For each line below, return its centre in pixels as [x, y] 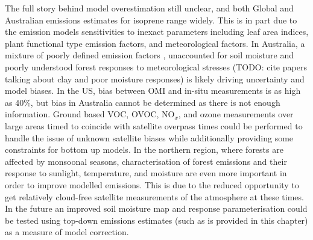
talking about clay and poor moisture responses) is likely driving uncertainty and [155, 78]
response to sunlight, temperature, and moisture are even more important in [146, 173]
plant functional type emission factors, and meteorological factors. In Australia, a [155, 43]
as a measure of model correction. [67, 232]
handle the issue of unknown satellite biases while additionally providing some [149, 137]
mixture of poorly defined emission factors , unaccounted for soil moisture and [149, 55]
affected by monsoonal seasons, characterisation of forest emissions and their [146, 161]
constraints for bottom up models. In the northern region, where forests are [144, 149]
